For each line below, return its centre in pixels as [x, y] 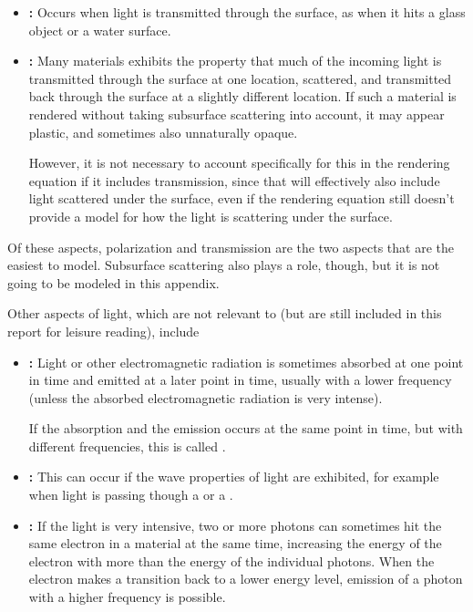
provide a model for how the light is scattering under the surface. [211, 216]
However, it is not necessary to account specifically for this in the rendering [239, 163]
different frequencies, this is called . [127, 446]
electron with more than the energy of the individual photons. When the [231, 560]
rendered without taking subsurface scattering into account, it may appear [236, 114]
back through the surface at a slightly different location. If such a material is [242, 96]
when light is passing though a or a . [131, 495]
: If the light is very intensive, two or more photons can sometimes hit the [235, 525]
